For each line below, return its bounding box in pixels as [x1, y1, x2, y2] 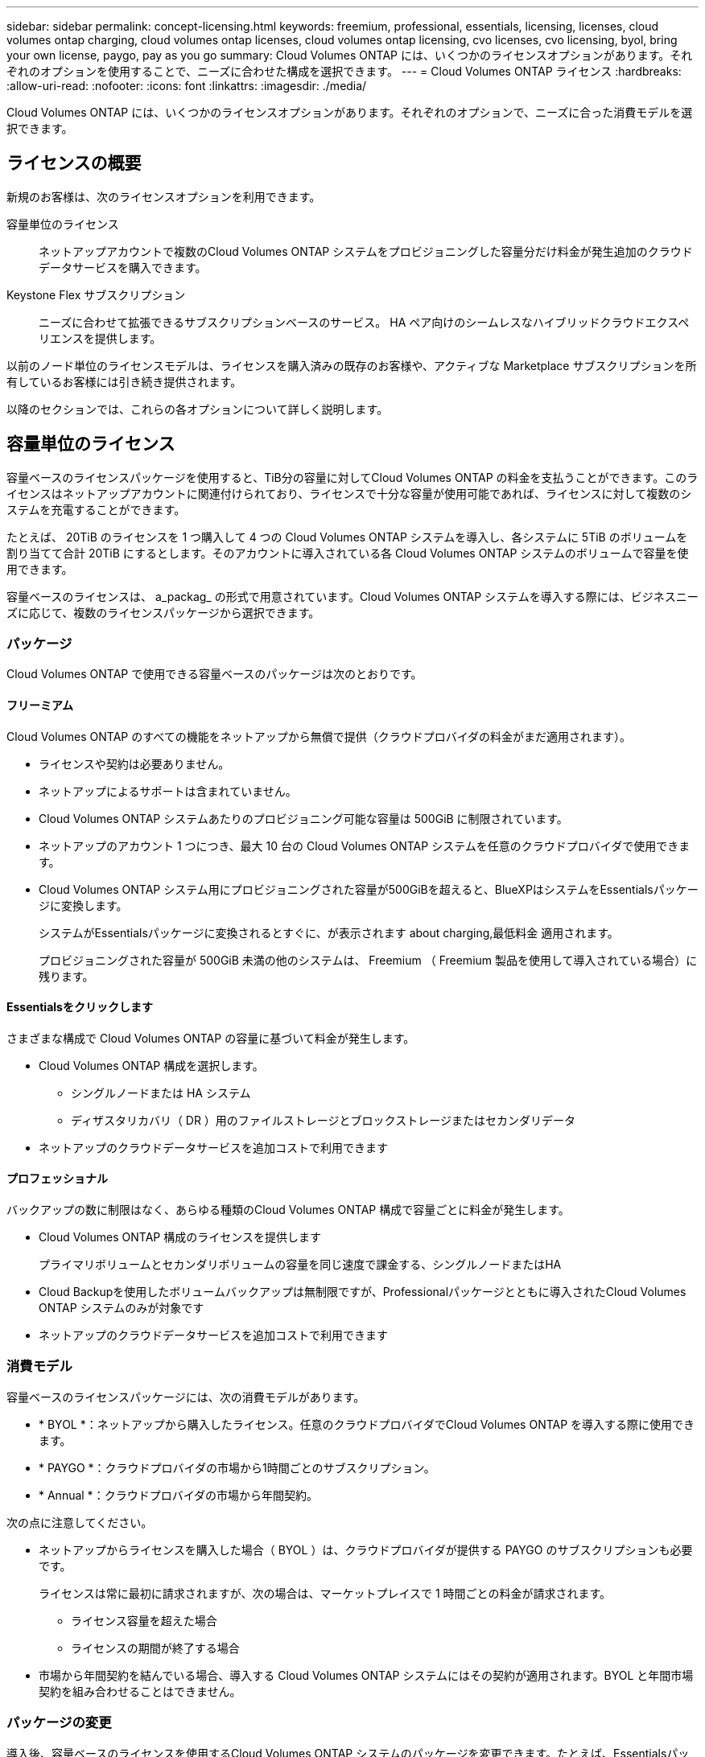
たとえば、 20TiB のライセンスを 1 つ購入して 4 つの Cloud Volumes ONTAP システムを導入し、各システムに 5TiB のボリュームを [6, 529, 688, 544]
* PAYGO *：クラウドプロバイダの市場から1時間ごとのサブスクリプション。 [39, 1460, 435, 1475]
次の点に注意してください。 [6, 1515, 153, 1529]
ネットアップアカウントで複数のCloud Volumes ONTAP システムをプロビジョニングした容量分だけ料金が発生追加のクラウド [39, 244, 693, 258]
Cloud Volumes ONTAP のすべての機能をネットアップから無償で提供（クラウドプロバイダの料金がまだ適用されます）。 [6, 729, 632, 743]
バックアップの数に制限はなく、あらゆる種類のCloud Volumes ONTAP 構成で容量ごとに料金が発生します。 [6, 1203, 570, 1217]
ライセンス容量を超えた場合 [71, 1613, 217, 1627]
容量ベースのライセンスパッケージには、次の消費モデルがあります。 [6, 1389, 365, 1404]
